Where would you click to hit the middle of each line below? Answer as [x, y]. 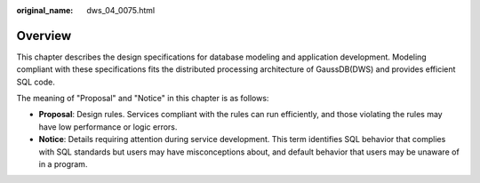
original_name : [45, 10]
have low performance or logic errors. [108, 127]
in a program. [63, 164]
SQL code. [36, 82]
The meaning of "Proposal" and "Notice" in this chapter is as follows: [143, 99]
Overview [44, 36]
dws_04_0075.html [121, 10]
